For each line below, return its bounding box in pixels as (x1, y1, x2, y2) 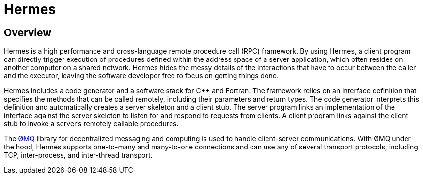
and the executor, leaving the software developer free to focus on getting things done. (4, 72, 279, 80)
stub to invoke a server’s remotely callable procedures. (4, 119, 179, 128)
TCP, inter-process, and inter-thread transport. (4, 151, 153, 160)
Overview (4, 26, 52, 39)
